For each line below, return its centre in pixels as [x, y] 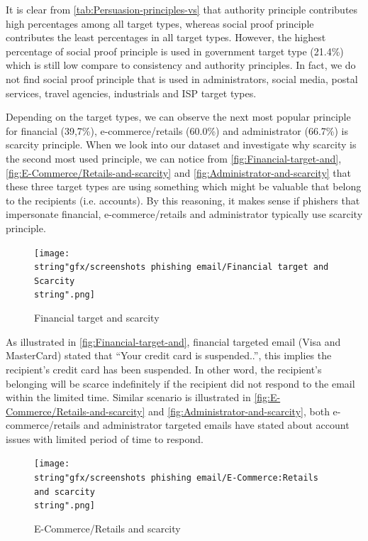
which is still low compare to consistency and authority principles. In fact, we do [181, 65]
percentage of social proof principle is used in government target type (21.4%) [175, 51]
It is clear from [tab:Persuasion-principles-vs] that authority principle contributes [182, 9]
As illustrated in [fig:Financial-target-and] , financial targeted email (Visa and [173, 341]
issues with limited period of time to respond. [105, 438]
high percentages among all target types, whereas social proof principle [160, 23]
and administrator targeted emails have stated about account [216, 425]
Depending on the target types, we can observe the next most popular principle [178, 117]
